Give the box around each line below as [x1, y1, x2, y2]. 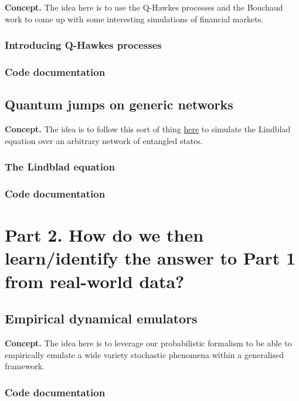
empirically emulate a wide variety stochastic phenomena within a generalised [5, 348, 284, 360]
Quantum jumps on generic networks [5, 95, 233, 113]
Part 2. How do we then [5, 223, 204, 247]
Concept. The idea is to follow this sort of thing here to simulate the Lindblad [5, 123, 291, 135]
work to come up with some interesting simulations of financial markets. [5, 12, 264, 25]
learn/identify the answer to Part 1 [5, 246, 296, 270]
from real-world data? [5, 269, 185, 293]
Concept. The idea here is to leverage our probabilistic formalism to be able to [5, 336, 292, 349]
